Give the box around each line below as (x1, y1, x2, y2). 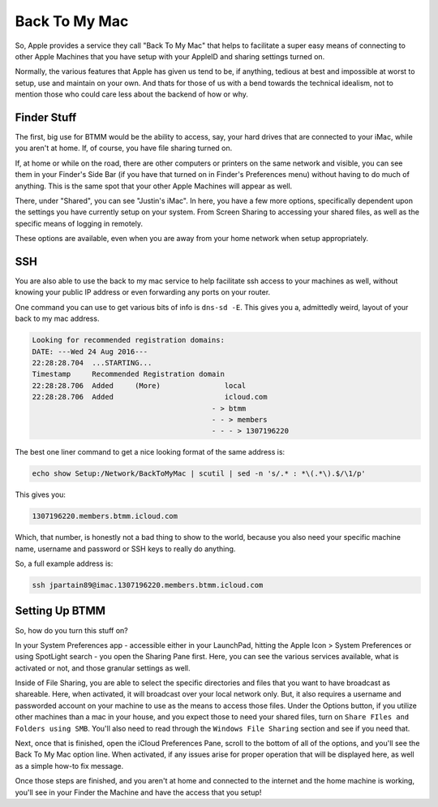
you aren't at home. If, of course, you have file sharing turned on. (15, 143, 233, 153)
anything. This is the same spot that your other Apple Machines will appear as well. (15, 181, 293, 191)
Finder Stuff (15, 110, 77, 124)
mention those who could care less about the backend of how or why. (15, 89, 249, 99)
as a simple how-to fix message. (15, 761, 124, 770)
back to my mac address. (15, 313, 100, 324)
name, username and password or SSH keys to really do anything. (15, 544, 236, 554)
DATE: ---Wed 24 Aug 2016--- (32, 347, 148, 356)
